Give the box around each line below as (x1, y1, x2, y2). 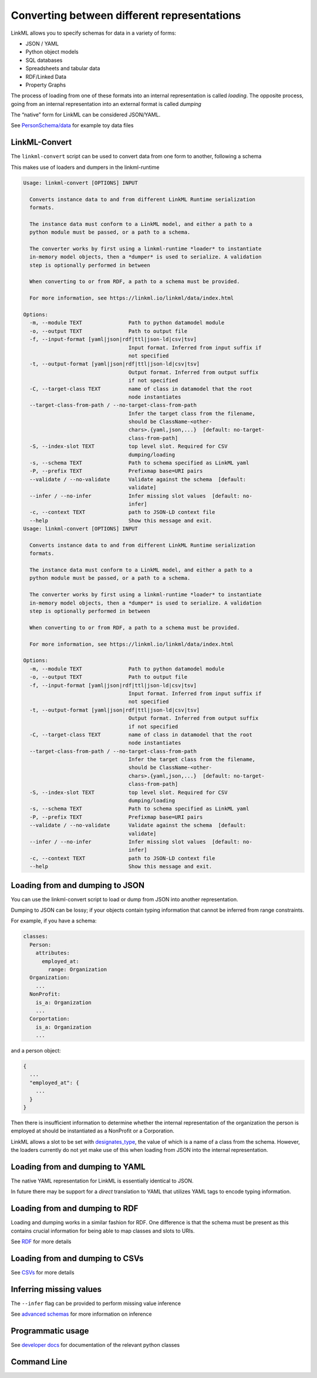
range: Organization (48, 966, 107, 972)
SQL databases (25, 57, 63, 64)
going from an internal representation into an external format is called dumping (11, 100, 202, 107)
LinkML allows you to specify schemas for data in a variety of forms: (11, 29, 176, 36)
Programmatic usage (11, 1326, 89, 1336)
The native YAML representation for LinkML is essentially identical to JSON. (11, 1177, 194, 1184)
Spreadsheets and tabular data (25, 65, 100, 72)
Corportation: (29, 1015, 70, 1022)
